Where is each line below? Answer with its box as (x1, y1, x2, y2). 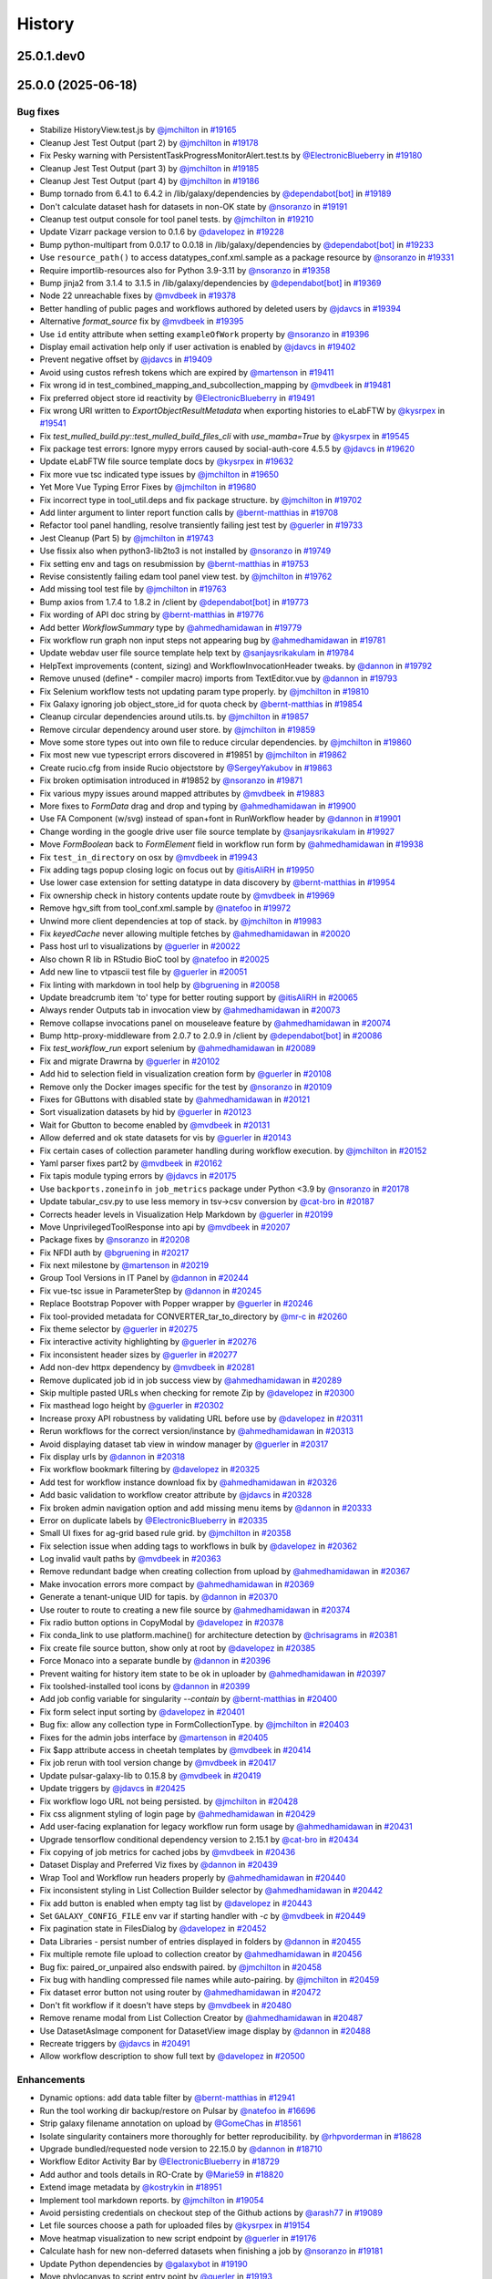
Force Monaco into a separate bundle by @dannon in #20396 (39, 1655, 272, 1666)
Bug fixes (16, 105, 60, 118)
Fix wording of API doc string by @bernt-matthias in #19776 (39, 609, 264, 620)
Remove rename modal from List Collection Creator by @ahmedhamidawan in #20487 (39, 2013, 364, 2024)
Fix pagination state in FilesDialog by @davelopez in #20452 (39, 1923, 268, 1934)
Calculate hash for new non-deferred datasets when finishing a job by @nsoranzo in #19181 (39, 2245, 383, 2256)
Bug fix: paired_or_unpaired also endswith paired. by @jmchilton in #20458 (39, 1961, 323, 1973)
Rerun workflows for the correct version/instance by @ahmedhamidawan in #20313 (39, 1426, 354, 1437)
